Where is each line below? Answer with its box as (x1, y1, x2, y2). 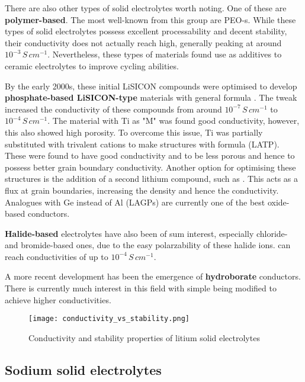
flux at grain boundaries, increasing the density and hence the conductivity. (5, 184, 279, 196)
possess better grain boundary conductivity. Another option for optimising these (5, 160, 296, 173)
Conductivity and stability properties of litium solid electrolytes (28, 331, 260, 344)
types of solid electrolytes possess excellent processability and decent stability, (5, 25, 287, 37)
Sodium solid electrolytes (5, 360, 162, 378)
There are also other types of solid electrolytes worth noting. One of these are (5, 2, 287, 14)
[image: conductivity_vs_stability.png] (28, 314, 190, 323)
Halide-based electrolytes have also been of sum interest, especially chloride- (5, 227, 288, 239)
